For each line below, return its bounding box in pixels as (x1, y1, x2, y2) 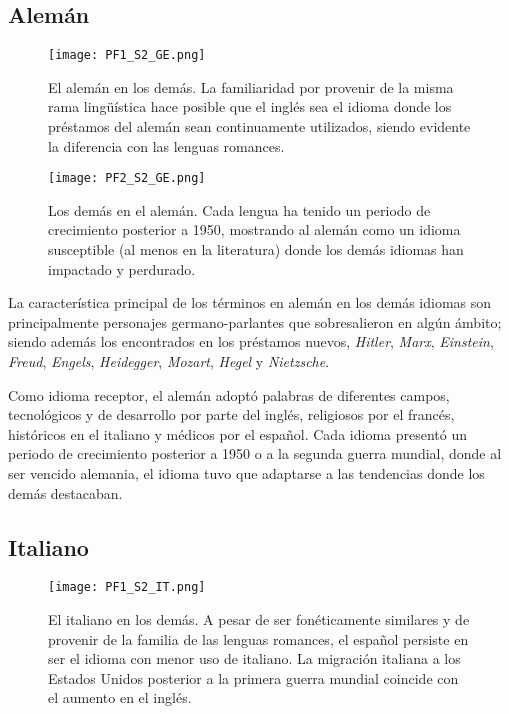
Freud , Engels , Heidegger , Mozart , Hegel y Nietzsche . (8, 351, 330, 372)
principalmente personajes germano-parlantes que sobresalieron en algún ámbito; (8, 311, 502, 332)
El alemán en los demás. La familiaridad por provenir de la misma (48, 76, 454, 97)
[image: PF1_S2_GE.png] (48, 48, 206, 63)
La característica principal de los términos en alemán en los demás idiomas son (8, 292, 492, 313)
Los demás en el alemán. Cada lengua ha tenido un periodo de (48, 199, 431, 220)
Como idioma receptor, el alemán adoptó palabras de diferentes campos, (8, 384, 450, 405)
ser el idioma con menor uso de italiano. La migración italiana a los (48, 648, 461, 669)
